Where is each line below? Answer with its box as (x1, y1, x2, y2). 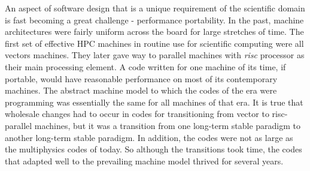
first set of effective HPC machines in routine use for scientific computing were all (5, 37, 304, 49)
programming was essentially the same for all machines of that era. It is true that (5, 95, 303, 108)
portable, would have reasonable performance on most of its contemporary (5, 72, 278, 85)
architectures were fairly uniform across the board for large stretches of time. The (5, 25, 304, 38)
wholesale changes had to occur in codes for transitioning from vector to (5, 107, 269, 120)
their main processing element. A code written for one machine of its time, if (5, 60, 286, 73)
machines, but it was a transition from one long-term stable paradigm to (34, 119, 301, 131)
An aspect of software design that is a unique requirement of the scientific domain (5, 2, 305, 14)
